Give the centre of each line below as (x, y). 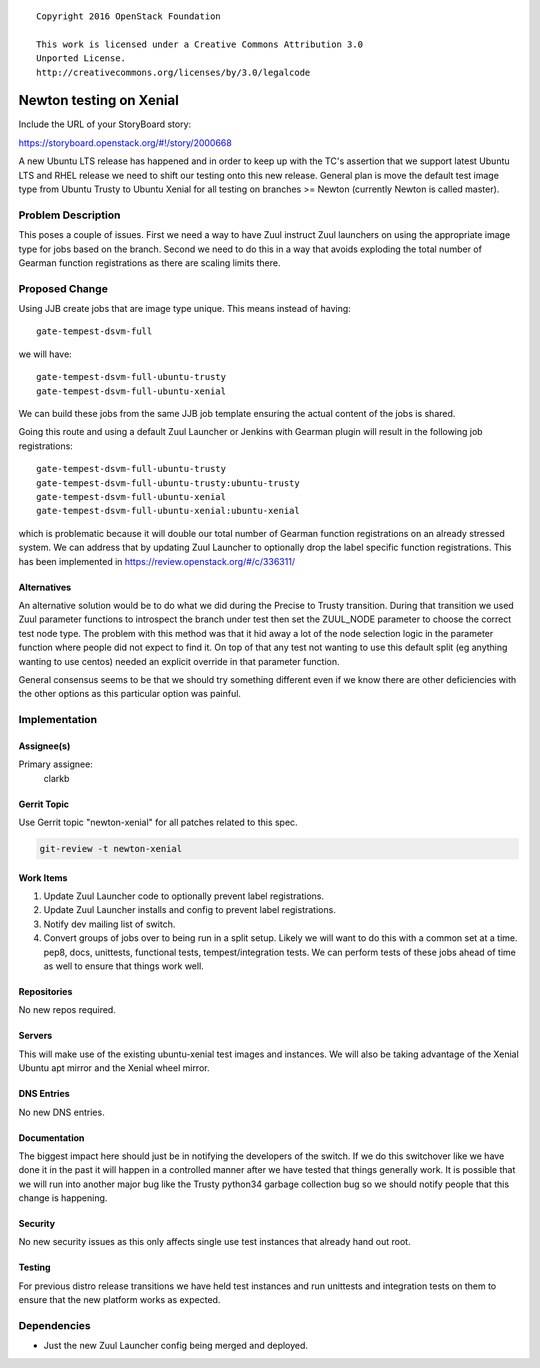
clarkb (56, 778)
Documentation (51, 1137)
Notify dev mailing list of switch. (109, 924)
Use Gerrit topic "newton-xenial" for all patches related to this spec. (158, 822)
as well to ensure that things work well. (123, 966)
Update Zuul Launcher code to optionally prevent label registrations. (184, 896)
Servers (35, 1036)
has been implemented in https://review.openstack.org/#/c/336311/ (156, 561)
